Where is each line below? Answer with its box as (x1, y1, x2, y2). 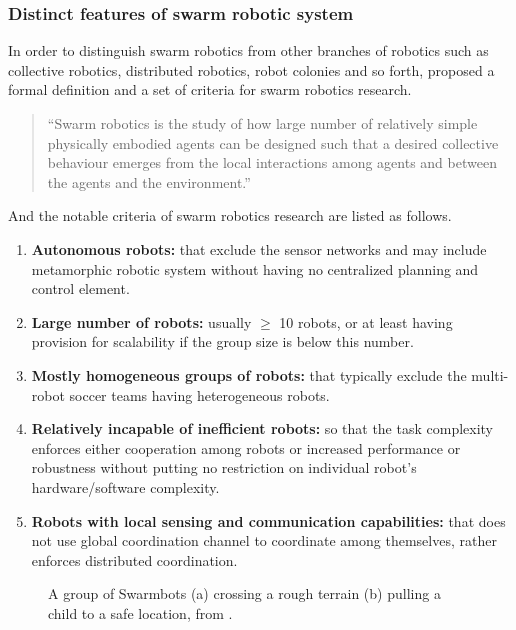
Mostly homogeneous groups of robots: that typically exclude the (31, 364, 467, 385)
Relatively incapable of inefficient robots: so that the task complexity (31, 418, 494, 439)
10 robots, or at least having (279, 311, 453, 332)
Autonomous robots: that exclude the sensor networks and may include (31, 238, 487, 259)
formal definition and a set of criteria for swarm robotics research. (8, 79, 412, 100)
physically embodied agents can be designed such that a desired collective (47, 132, 499, 153)
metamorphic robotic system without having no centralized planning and (31, 258, 479, 279)
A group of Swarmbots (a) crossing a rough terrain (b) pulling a (48, 583, 441, 604)
